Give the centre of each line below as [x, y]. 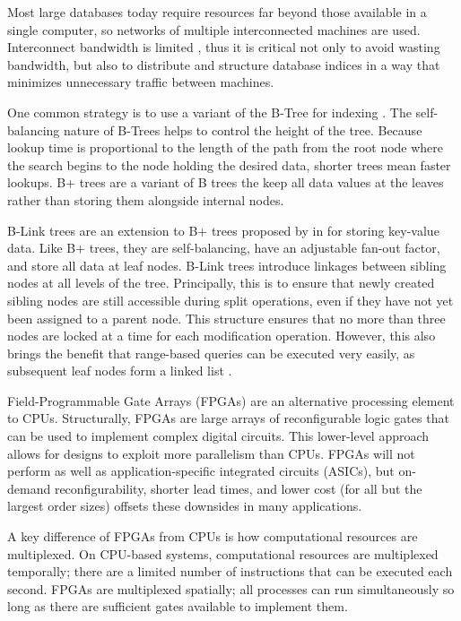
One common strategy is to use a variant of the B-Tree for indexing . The [209, 112]
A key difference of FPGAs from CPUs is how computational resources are [213, 536]
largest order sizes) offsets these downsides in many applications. [185, 506]
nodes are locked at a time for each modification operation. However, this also [222, 336]
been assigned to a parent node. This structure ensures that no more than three [226, 318]
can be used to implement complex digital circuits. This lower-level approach [218, 436]
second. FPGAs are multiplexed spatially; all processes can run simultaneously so [231, 588]
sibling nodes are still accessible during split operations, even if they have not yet [230, 300]
